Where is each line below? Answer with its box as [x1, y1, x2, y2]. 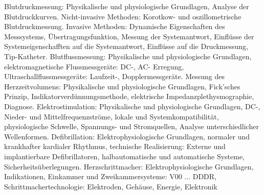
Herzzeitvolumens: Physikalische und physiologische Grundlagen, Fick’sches [4, 81, 240, 91]
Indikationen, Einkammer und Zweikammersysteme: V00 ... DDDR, [4, 171, 216, 182]
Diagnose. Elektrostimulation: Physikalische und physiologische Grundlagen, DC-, [4, 101, 260, 111]
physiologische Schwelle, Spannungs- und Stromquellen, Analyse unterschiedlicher [4, 121, 259, 132]
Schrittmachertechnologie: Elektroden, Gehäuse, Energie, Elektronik [4, 181, 217, 191]
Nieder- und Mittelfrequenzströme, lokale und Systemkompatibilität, [4, 111, 219, 121]
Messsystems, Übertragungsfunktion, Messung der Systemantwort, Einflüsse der [4, 31, 254, 41]
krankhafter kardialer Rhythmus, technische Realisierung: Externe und [4, 141, 226, 152]
